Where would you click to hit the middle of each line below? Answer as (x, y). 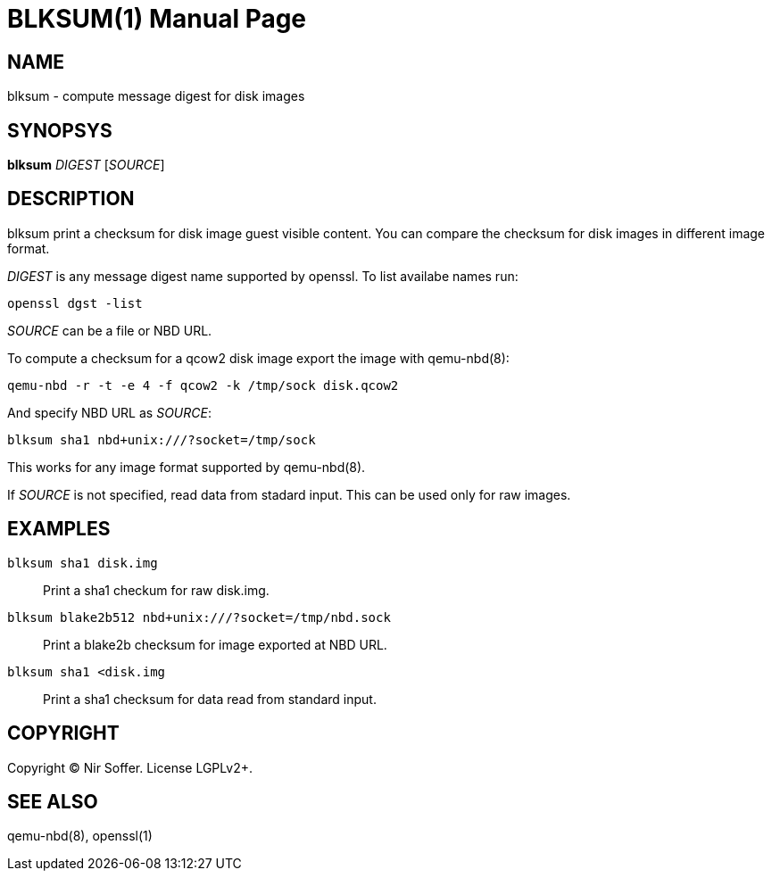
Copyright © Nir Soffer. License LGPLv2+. (130, 767)
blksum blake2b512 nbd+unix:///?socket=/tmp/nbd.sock (199, 617)
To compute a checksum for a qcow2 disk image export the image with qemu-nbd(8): (258, 358)
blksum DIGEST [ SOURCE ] (86, 165)
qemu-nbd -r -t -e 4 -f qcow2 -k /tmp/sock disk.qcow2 (203, 385)
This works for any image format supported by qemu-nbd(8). (187, 467)
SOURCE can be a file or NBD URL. (110, 330)
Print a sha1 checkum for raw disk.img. (156, 590)
